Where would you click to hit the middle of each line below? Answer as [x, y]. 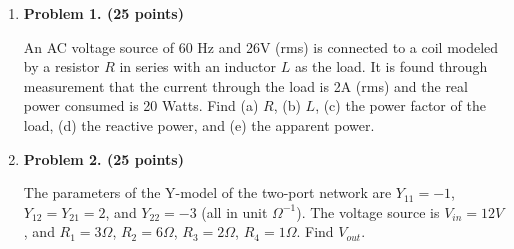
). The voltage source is [368, 211]
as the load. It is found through [391, 66]
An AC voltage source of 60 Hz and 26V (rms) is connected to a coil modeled [261, 46]
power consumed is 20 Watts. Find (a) [141, 105]
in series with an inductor [198, 66]
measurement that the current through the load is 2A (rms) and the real [245, 85]
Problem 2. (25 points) [103, 158]
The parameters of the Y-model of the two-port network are [207, 192]
